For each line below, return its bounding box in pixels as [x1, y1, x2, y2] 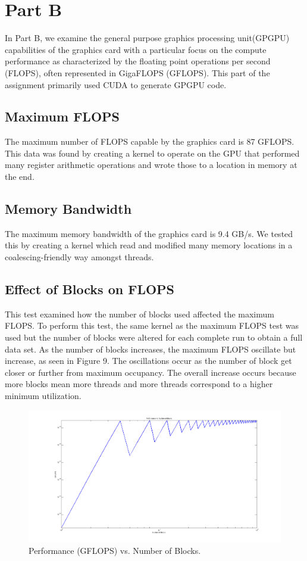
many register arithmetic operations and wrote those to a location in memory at [5, 158, 297, 171]
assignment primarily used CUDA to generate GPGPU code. [5, 78, 227, 91]
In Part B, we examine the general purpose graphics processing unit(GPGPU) [5, 32, 290, 44]
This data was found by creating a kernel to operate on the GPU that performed [5, 147, 300, 159]
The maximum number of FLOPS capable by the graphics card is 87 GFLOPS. [5, 135, 295, 148]
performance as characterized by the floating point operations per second [5, 55, 271, 67]
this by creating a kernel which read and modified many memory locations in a [5, 239, 293, 251]
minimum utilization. [5, 389, 82, 402]
